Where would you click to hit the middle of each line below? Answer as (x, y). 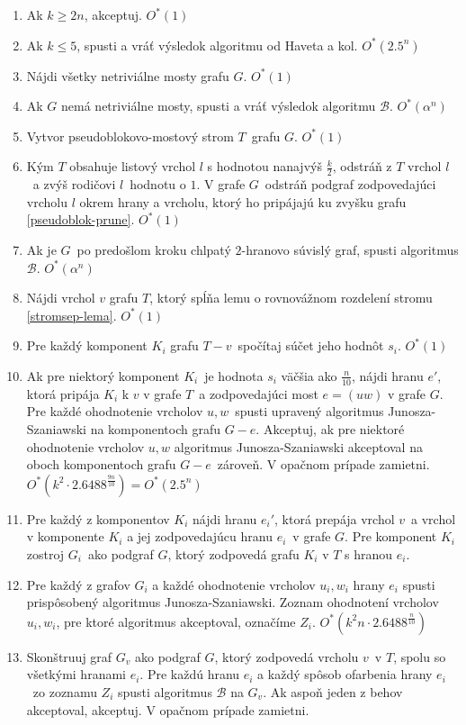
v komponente (65, 536)
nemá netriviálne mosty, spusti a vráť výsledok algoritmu (219, 106)
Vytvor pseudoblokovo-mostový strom (130, 136)
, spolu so (420, 656)
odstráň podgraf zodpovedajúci (350, 184)
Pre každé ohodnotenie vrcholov (115, 411)
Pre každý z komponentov (98, 518)
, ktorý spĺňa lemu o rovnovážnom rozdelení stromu (291, 298)
